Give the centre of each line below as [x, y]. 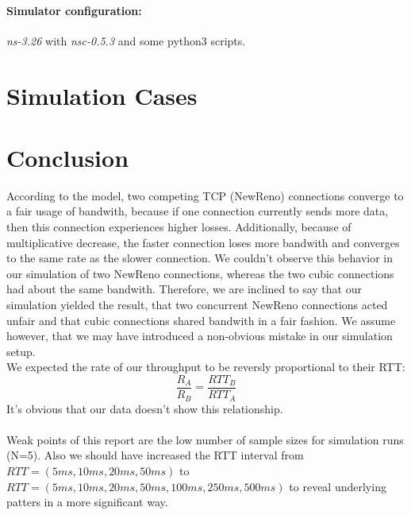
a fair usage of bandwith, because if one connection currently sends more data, [198, 211]
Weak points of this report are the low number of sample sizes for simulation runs [205, 439]
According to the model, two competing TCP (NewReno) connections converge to [205, 195]
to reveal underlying [338, 486]
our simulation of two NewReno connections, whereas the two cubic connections [200, 273]
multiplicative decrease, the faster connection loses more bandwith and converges [203, 242]
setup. [21, 351]
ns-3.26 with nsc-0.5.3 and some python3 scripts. [126, 40]
